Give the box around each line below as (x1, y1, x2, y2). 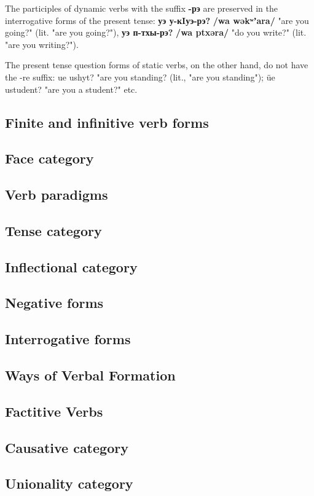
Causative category (5, 438, 128, 457)
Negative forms (5, 293, 104, 312)
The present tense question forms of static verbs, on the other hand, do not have (5, 58, 308, 71)
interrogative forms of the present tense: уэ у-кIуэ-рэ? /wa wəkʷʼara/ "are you (5, 14, 309, 26)
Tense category (5, 221, 102, 240)
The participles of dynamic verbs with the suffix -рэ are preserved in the (5, 2, 278, 14)
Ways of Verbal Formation (5, 366, 176, 385)
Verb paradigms (5, 185, 108, 204)
